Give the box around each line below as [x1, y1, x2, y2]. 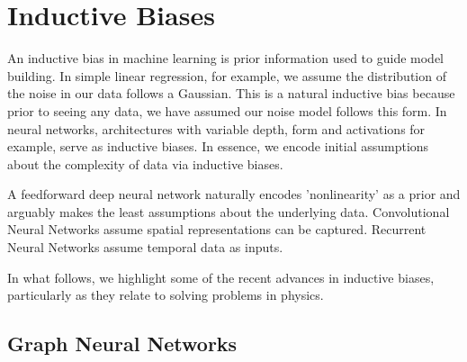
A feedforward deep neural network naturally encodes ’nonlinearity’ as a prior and [7, 185, 461, 204]
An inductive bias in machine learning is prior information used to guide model [7, 49, 444, 68]
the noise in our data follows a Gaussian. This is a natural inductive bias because [7, 84, 455, 103]
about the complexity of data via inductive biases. [7, 154, 283, 173]
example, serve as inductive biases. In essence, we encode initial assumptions [7, 137, 429, 156]
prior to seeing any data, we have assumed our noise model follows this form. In [7, 101, 447, 120]
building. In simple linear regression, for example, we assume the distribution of [7, 66, 446, 85]
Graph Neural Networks [7, 330, 238, 357]
